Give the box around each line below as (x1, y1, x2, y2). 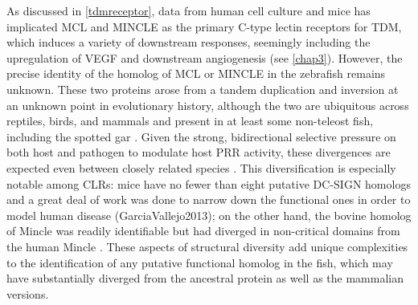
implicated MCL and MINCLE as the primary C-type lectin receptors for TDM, (6, 18, 402, 35)
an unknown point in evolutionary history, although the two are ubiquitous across (6, 96, 409, 113)
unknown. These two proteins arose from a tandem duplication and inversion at (6, 80, 399, 97)
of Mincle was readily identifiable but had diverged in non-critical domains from (6, 222, 400, 239)
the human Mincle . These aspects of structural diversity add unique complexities (6, 238, 408, 254)
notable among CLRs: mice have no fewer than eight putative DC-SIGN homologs (6, 175, 411, 192)
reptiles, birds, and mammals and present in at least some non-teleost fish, (6, 112, 374, 129)
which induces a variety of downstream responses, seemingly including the (6, 34, 371, 51)
